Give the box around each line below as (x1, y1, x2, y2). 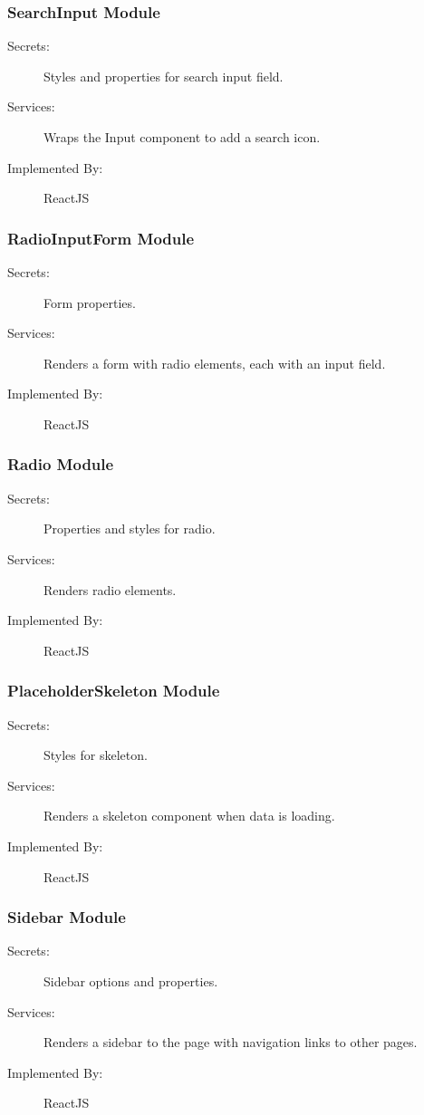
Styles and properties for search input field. (43, 66, 284, 85)
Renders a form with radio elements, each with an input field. (43, 353, 386, 372)
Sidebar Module (7, 906, 126, 928)
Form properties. (43, 293, 136, 312)
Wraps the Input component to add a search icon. (43, 128, 321, 146)
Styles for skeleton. (43, 745, 148, 764)
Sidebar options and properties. (43, 971, 218, 990)
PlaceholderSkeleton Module (7, 679, 220, 702)
